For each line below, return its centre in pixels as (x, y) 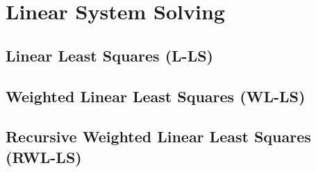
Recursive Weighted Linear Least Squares (158, 136)
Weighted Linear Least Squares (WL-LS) (156, 96)
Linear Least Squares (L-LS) (109, 55)
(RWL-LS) (44, 156)
